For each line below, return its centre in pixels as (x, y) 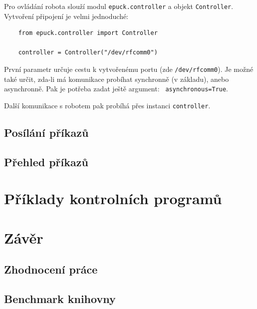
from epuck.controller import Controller (88, 33)
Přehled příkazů (46, 161)
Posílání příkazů (46, 132)
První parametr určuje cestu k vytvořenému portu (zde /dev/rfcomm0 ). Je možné (129, 69)
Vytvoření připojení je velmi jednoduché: (66, 16)
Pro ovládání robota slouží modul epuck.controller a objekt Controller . (119, 6)
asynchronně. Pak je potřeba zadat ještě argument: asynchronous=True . (116, 89)
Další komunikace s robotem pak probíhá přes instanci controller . (107, 105)
